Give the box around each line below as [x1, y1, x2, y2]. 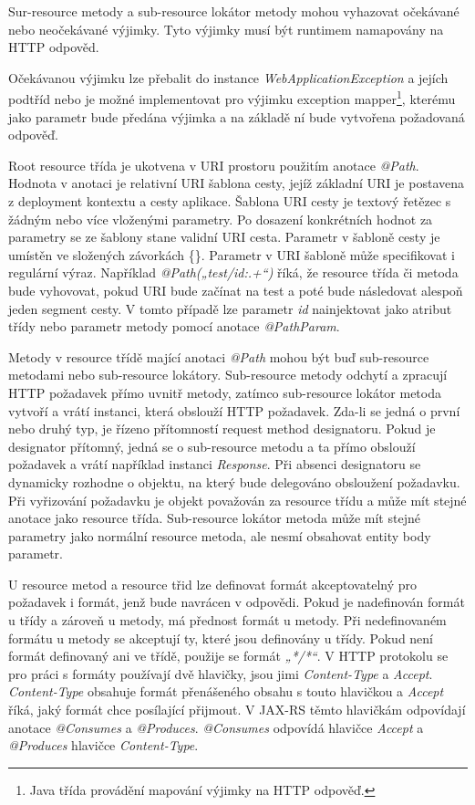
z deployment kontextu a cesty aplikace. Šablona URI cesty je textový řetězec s [8, 192, 451, 210]
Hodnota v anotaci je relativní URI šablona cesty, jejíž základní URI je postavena [8, 173, 464, 193]
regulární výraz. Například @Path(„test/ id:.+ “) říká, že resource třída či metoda [8, 263, 459, 282]
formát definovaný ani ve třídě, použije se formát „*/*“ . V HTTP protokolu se [8, 646, 449, 665]
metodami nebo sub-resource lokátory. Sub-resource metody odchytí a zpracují [8, 365, 448, 384]
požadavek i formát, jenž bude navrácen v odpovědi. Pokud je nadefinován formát [8, 592, 465, 612]
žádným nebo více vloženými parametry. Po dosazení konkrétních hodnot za [8, 209, 433, 228]
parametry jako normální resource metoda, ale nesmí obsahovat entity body [8, 526, 431, 545]
